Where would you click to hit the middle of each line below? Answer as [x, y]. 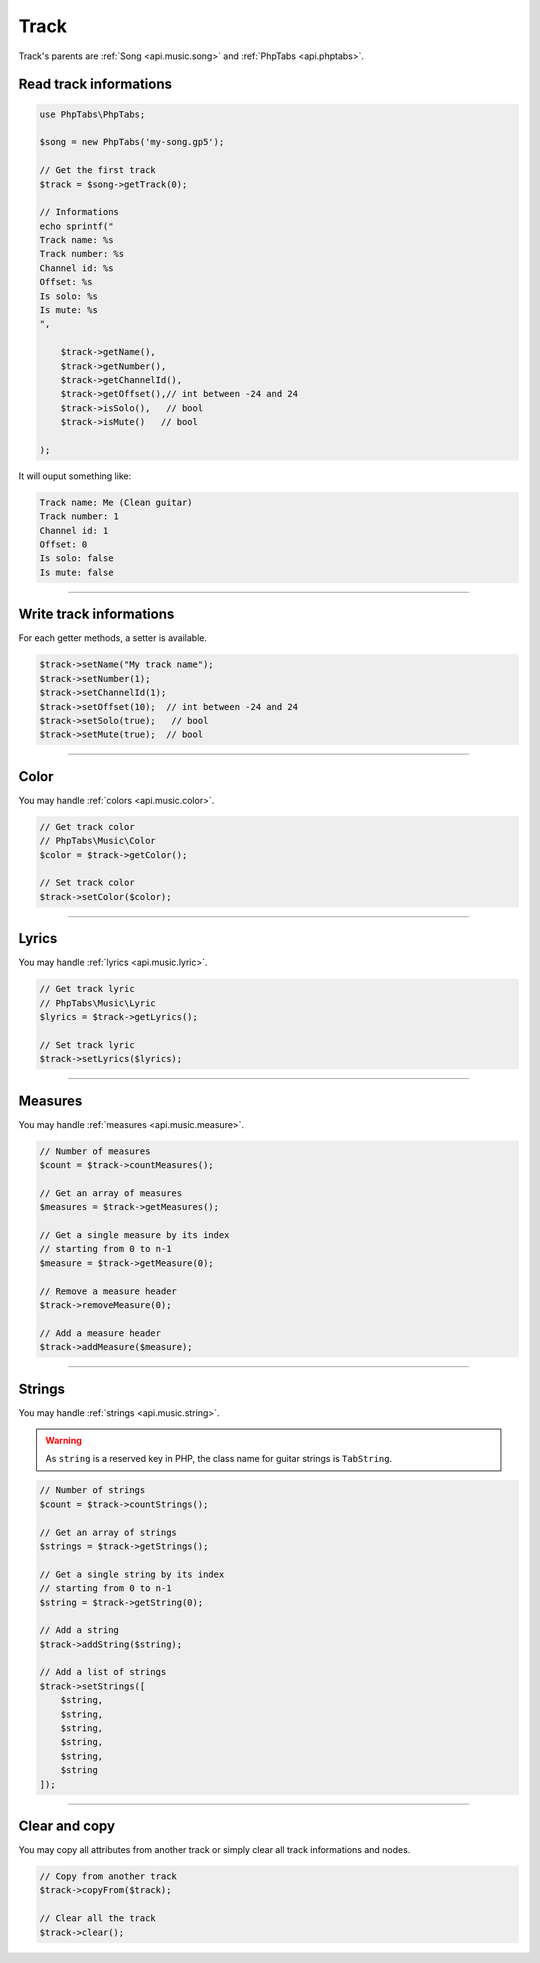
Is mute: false [76, 572]
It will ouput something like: [75, 476]
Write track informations [96, 614]
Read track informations [95, 84]
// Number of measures [95, 1151]
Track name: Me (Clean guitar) [116, 502]
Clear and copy [66, 1825]
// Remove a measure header [108, 1291]
